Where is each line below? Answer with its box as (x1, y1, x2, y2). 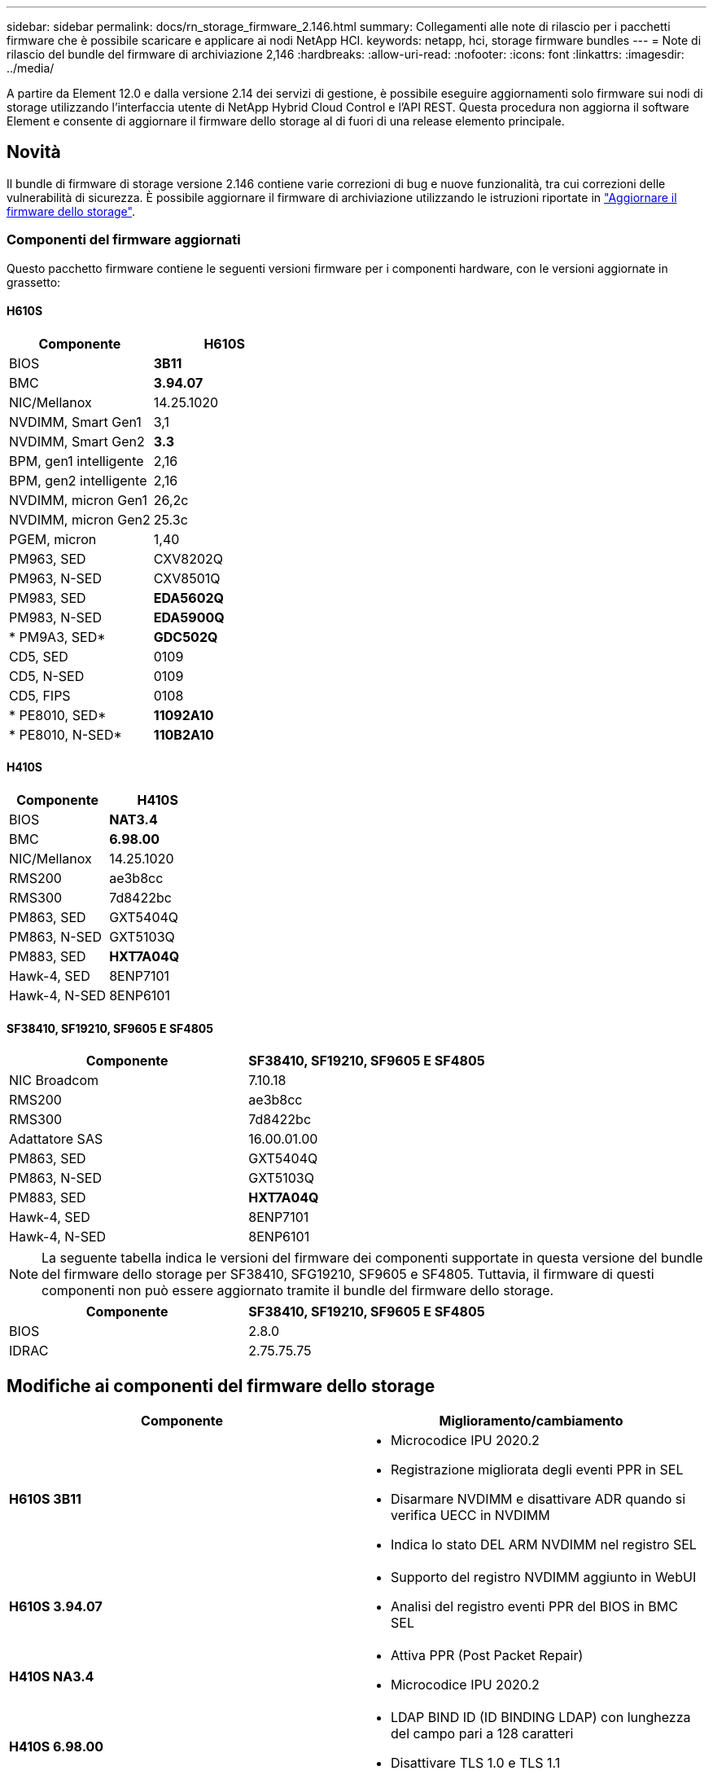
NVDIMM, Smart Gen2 (9, 433, 145, 450)
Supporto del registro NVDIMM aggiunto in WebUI (391, 1569, 697, 1586)
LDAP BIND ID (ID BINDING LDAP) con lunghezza (391, 1709, 691, 1726)
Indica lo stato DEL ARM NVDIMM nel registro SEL (391, 1536, 697, 1553)
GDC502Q (153, 628, 218, 645)
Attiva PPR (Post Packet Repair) (391, 1647, 584, 1664)
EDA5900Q (153, 609, 225, 626)
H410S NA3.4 (9, 1668, 94, 1685)
